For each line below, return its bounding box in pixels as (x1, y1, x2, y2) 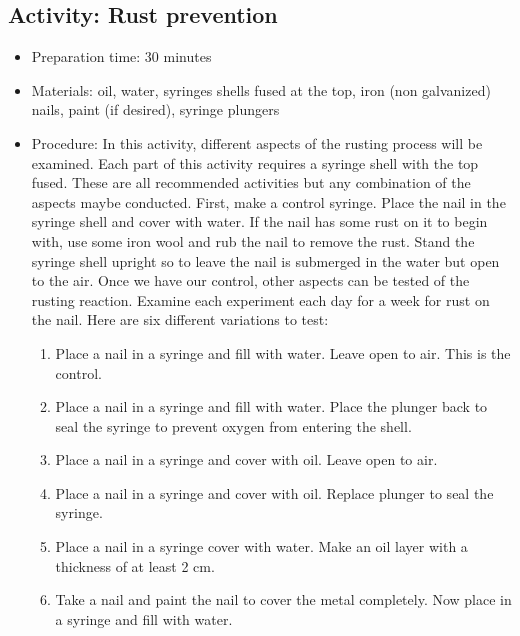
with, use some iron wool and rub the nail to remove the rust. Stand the (31, 230, 475, 251)
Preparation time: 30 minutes (31, 46, 212, 67)
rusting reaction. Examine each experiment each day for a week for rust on (31, 289, 490, 310)
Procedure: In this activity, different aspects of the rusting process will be (31, 132, 483, 153)
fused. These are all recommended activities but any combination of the (31, 172, 471, 193)
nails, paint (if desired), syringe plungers (31, 99, 280, 120)
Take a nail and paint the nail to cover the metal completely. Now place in (55, 589, 512, 610)
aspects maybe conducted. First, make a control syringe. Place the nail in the (31, 191, 506, 212)
